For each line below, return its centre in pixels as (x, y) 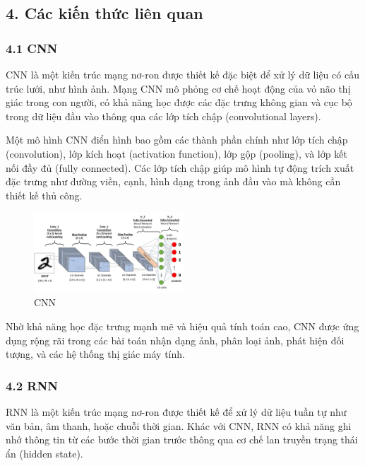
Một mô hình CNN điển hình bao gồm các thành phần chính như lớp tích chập (177, 140)
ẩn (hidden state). (44, 453)
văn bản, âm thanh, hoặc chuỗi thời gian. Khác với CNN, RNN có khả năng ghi (179, 425)
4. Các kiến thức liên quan (104, 13)
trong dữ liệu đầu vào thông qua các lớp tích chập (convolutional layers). (163, 116)
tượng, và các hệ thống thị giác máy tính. (95, 354)
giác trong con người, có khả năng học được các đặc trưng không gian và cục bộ (179, 102)
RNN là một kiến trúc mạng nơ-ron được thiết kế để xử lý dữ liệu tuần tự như (176, 411)
